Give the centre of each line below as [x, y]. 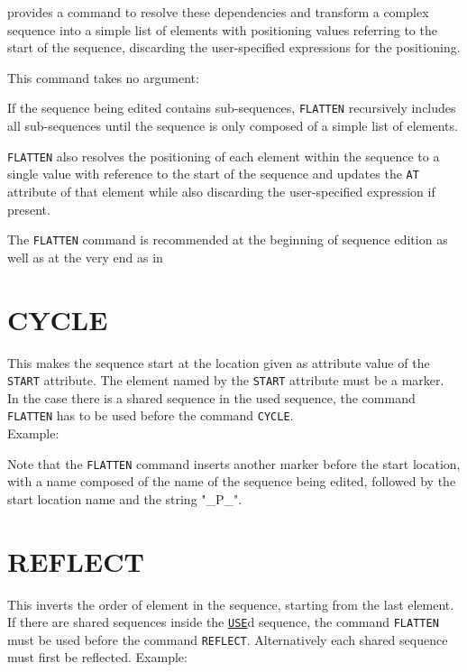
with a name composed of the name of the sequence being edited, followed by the [232, 481]
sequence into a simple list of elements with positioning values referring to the [222, 29]
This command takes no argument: [103, 77]
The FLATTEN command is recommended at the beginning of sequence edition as [228, 239]
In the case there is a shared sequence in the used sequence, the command [211, 397]
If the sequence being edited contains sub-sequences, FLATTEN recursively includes [232, 108]
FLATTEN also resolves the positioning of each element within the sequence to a [224, 156]
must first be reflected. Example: [97, 657]
